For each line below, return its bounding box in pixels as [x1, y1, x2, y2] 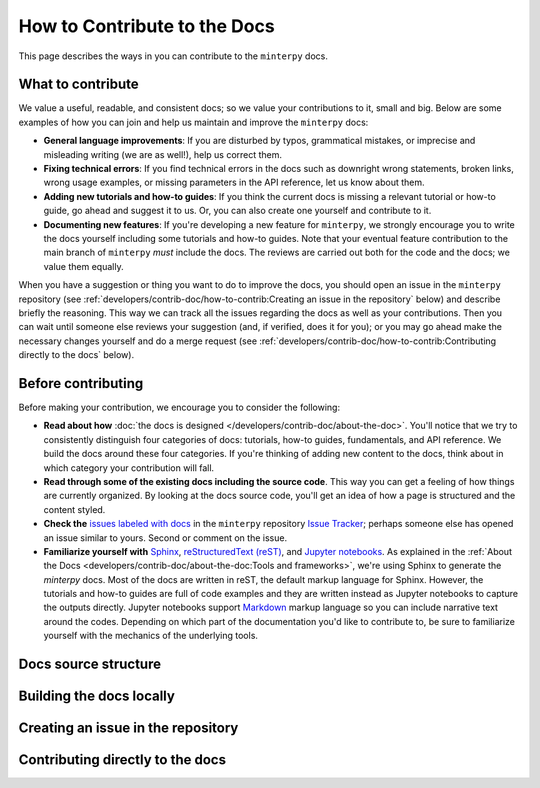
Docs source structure [18, 656, 162, 673]
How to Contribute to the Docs [18, 15, 275, 37]
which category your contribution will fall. [43, 461, 215, 474]
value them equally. [43, 260, 124, 272]
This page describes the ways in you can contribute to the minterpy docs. [18, 50, 329, 62]
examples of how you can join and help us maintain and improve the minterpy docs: [18, 116, 369, 128]
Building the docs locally [18, 688, 175, 705]
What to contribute [18, 76, 139, 93]
